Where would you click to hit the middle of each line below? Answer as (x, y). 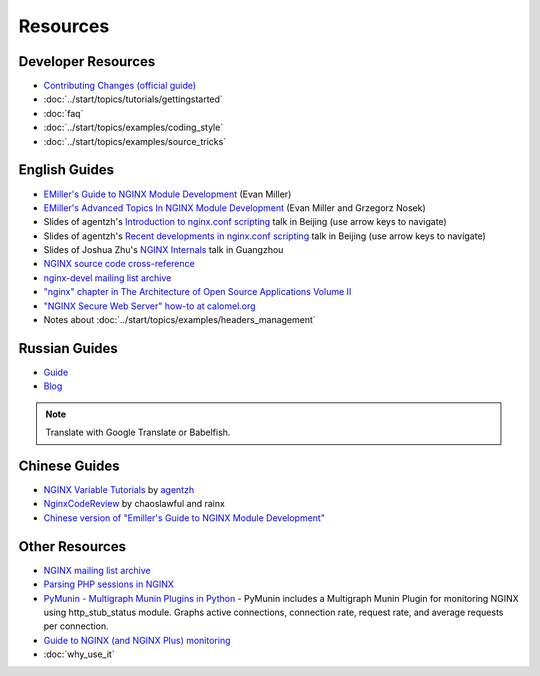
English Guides (66, 170)
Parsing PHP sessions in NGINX (109, 584)
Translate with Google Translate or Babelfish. (138, 432)
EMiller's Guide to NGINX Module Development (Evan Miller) (167, 194)
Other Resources (72, 546)
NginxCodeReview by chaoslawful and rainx (134, 504)
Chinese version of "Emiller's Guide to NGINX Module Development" (184, 517)
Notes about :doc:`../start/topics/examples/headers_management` (180, 320)
